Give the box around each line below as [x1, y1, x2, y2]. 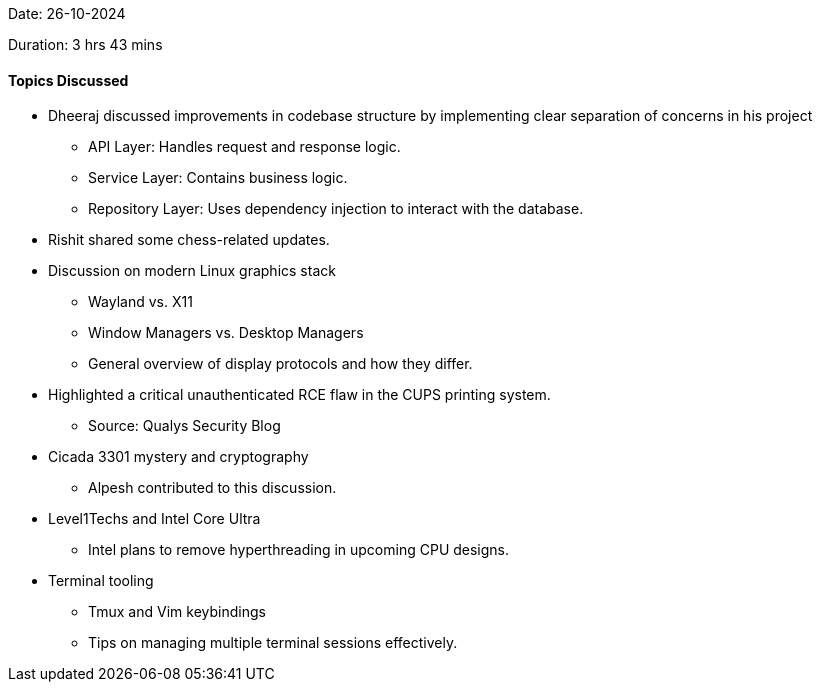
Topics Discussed [8, 71, 129, 89]
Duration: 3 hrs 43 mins [8, 36, 163, 53]
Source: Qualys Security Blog [88, 417, 281, 435]
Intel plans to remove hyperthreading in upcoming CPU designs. [88, 541, 510, 559]
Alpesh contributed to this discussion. [88, 479, 337, 497]
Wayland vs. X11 [88, 293, 193, 311]
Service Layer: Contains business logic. [88, 169, 348, 187]
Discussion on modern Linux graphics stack [48, 262, 336, 280]
